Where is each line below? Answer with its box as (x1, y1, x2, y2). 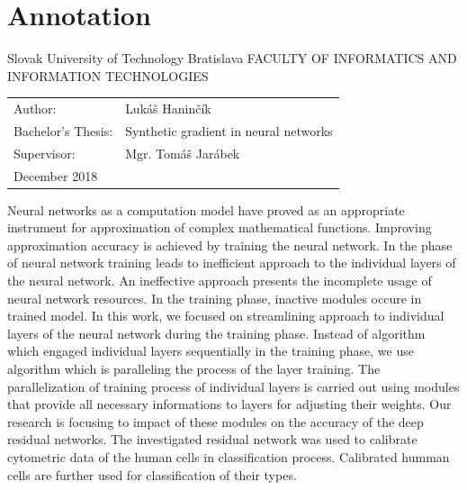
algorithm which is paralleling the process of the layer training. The (7, 359, 381, 378)
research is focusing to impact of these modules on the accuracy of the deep (7, 412, 424, 431)
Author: (13, 99, 57, 118)
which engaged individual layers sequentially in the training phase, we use (7, 341, 414, 360)
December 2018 (13, 166, 98, 185)
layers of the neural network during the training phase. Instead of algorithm (7, 323, 426, 342)
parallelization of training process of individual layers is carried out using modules (7, 377, 460, 395)
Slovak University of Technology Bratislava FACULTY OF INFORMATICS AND (7, 49, 457, 68)
